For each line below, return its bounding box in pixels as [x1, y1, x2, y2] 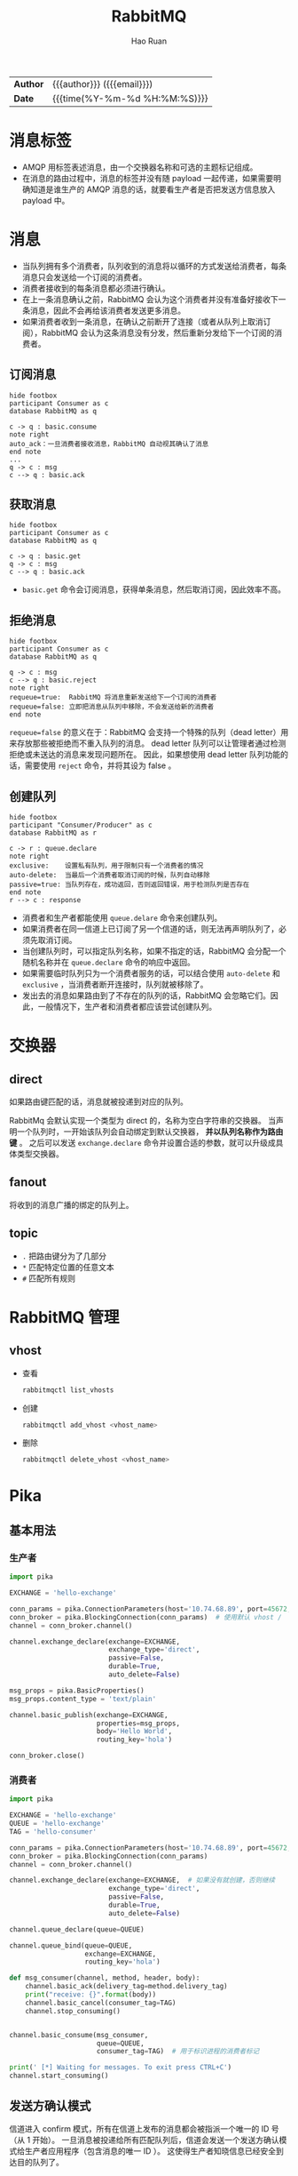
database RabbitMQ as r [9, 828, 98, 837]
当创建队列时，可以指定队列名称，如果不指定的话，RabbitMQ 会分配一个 [21, 946, 286, 956]
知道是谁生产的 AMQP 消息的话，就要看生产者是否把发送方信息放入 [29, 184, 276, 195]
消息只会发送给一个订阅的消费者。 [21, 271, 147, 282]
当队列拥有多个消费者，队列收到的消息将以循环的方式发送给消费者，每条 [21, 260, 286, 271]
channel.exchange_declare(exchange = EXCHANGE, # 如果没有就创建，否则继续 [9, 1876, 276, 1885]
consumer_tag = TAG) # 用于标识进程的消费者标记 [96, 2047, 260, 2056]
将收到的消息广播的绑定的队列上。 [9, 1199, 134, 1210]
